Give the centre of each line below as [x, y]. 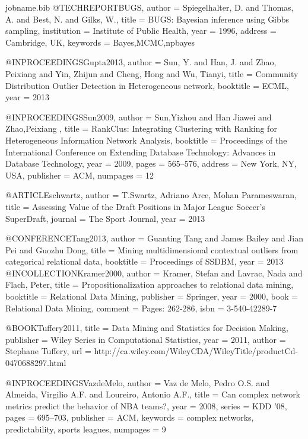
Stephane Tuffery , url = [48, 351]
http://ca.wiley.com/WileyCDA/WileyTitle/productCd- [196, 351]
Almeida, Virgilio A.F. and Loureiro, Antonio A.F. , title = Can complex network [153, 394]
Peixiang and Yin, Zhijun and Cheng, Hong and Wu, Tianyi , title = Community [152, 73]
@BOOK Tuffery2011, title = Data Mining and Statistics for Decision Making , [147, 328]
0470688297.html [36, 363]
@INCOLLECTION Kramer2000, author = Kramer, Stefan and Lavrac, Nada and [154, 273]
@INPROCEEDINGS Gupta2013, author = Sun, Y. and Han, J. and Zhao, [141, 62]
